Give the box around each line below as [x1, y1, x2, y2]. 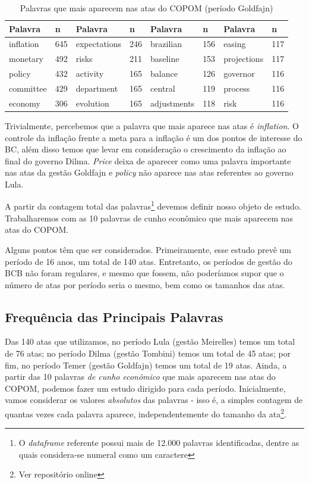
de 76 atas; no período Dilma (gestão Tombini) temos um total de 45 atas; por [5, 347, 291, 360]
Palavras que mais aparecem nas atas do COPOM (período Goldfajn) [20, 2, 273, 14]
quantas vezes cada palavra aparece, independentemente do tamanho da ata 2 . [5, 406, 286, 420]
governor [223, 67, 255, 80]
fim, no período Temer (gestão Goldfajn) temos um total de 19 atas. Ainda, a [5, 358, 287, 371]
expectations [75, 38, 122, 50]
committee [9, 82, 47, 94]
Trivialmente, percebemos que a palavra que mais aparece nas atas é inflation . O [5, 119, 299, 132]
